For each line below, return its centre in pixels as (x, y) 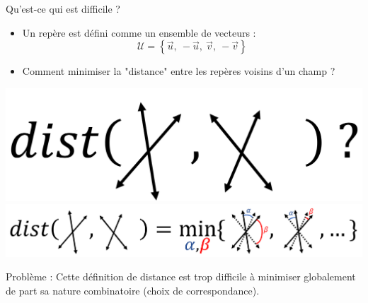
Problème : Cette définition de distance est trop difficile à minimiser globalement (181, 277)
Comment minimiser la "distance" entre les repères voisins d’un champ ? (179, 71)
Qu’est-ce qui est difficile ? (63, 8)
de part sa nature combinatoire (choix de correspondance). (133, 290)
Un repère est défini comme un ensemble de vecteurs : (139, 32)
